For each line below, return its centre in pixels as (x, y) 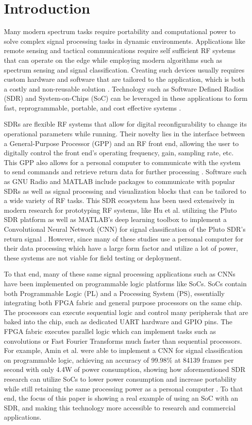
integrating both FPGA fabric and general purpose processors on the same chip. (123, 303)
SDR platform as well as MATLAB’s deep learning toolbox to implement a (115, 219)
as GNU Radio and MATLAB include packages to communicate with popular (119, 181)
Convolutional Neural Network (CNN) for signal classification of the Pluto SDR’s (125, 229)
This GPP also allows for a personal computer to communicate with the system (122, 162)
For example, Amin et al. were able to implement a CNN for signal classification (123, 350)
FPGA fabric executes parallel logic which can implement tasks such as (110, 331)
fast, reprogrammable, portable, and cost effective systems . (92, 107)
